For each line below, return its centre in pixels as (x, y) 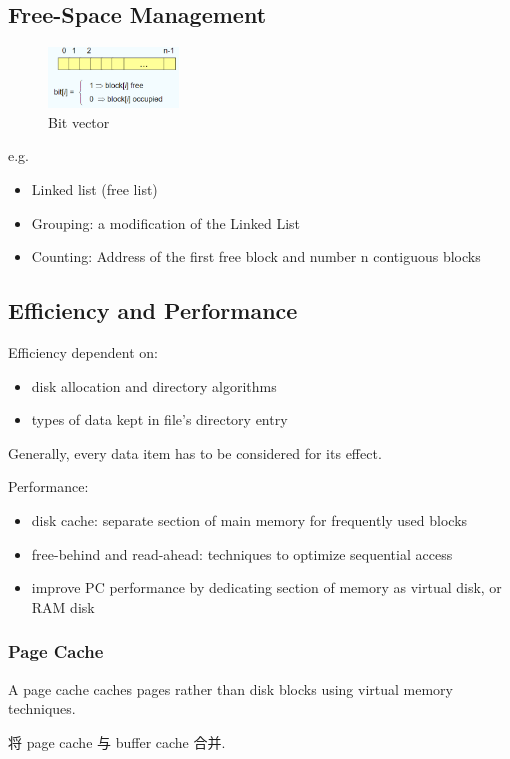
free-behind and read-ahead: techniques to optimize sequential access (242, 553)
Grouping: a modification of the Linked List (165, 222)
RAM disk (63, 606)
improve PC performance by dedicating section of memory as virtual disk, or (266, 587)
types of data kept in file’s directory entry (159, 419)
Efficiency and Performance (153, 310)
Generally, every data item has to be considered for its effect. (195, 452)
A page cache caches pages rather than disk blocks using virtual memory (231, 688)
